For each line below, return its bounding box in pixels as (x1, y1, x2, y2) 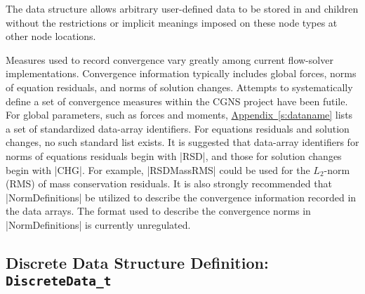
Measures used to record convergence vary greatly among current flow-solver (6, 52, 333, 67)
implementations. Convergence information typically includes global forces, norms (6, 66, 357, 81)
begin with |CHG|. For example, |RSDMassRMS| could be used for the (6, 162, 310, 177)
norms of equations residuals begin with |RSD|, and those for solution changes (6, 148, 342, 163)
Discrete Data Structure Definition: (6, 251, 269, 273)
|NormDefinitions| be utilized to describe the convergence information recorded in (6, 189, 357, 204)
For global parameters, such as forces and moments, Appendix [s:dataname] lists (6, 107, 353, 122)
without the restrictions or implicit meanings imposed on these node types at (6, 15, 338, 29)
